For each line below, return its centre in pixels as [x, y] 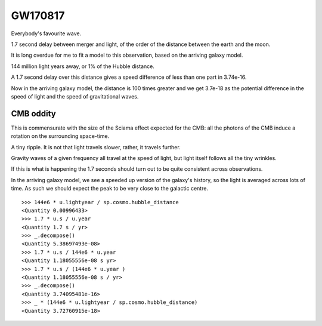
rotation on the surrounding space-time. [60, 136]
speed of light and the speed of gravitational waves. [75, 96]
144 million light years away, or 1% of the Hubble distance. [83, 66]
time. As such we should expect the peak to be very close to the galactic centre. [110, 189]
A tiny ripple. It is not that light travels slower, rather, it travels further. [96, 147]
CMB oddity [33, 113]
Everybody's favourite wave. [46, 33]
